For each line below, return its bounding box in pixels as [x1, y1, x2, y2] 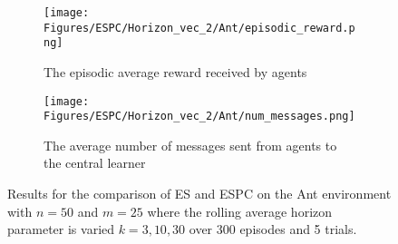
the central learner [44, 153, 146, 172]
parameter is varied [7, 220, 115, 239]
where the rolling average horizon [147, 201, 333, 220]
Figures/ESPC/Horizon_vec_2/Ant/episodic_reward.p [44, 21, 355, 34]
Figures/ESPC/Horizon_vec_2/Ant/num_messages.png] [44, 110, 355, 123]
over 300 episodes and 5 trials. [189, 220, 357, 239]
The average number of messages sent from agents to [44, 135, 337, 154]
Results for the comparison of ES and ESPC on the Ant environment [7, 184, 392, 203]
